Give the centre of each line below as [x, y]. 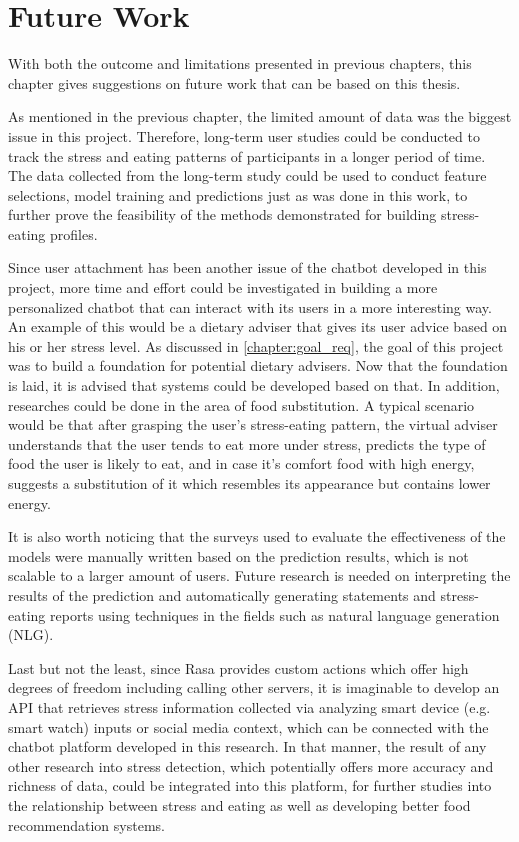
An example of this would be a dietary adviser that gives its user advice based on [258, 326]
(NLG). [31, 634]
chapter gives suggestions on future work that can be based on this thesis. [234, 82]
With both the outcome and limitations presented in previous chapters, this [240, 63]
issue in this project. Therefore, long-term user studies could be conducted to [244, 135]
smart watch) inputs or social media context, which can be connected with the [248, 726]
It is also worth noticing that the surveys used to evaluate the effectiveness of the [257, 536]
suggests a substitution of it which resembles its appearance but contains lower [249, 483]
